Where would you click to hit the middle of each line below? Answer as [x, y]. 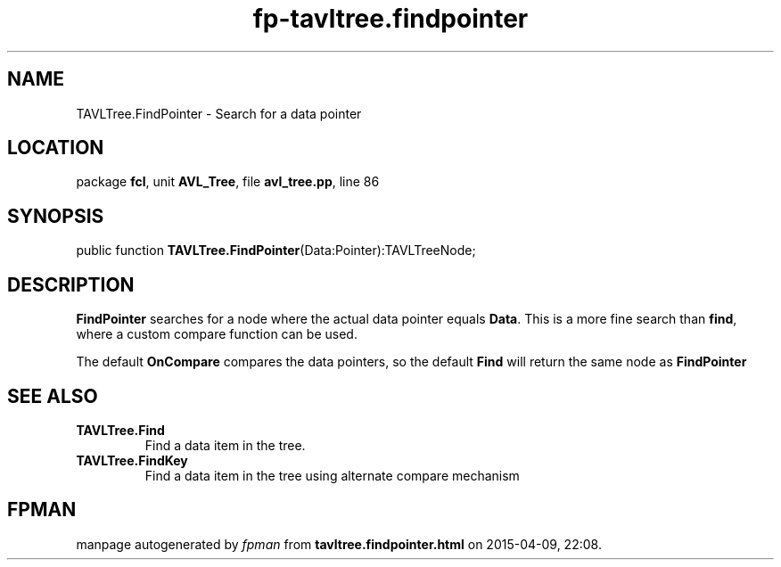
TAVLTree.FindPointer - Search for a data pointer [219, 113]
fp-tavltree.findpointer [390, 19]
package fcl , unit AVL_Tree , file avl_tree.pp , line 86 [228, 182]
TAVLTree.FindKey [132, 460]
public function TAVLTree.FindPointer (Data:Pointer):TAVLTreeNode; [276, 251]
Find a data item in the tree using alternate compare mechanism [332, 475]
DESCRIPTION [71, 284]
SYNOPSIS [56, 216]
